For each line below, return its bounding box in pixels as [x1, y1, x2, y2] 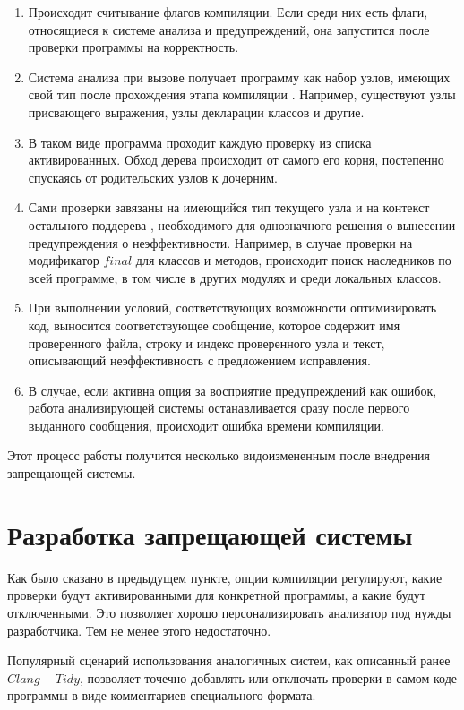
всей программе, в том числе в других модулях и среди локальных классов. [28, 268, 442, 287]
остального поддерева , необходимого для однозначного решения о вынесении [28, 215, 456, 234]
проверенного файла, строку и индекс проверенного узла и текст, [28, 333, 385, 352]
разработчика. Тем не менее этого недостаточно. [7, 620, 271, 639]
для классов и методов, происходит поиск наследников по [135, 251, 451, 269]
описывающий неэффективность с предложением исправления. [28, 351, 371, 370]
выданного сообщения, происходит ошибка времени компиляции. [28, 415, 384, 434]
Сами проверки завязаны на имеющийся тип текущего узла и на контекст [28, 198, 430, 217]
